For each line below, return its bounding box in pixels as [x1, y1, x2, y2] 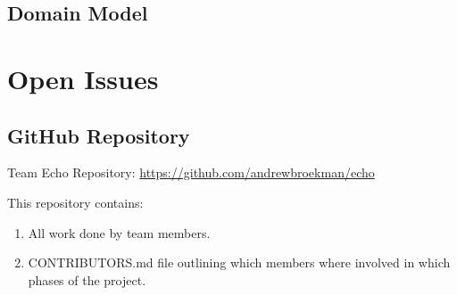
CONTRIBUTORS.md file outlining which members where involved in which [28, 253, 451, 272]
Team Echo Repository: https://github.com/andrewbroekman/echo [7, 163, 375, 182]
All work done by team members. [28, 223, 211, 242]
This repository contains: [7, 193, 144, 211]
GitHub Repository [7, 121, 190, 149]
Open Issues [7, 60, 159, 96]
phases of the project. [28, 270, 146, 289]
